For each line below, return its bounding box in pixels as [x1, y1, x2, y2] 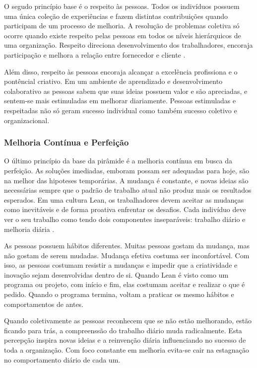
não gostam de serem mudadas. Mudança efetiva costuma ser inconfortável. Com [4, 250, 250, 260]
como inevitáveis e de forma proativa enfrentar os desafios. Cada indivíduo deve [4, 204, 246, 215]
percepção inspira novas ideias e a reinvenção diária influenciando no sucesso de [4, 335, 246, 345]
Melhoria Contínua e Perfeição [4, 136, 129, 148]
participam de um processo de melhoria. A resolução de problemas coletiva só [4, 20, 240, 31]
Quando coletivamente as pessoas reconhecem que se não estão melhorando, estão [4, 315, 252, 326]
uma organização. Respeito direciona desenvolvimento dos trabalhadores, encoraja [4, 40, 253, 50]
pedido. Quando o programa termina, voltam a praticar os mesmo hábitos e [4, 289, 234, 299]
